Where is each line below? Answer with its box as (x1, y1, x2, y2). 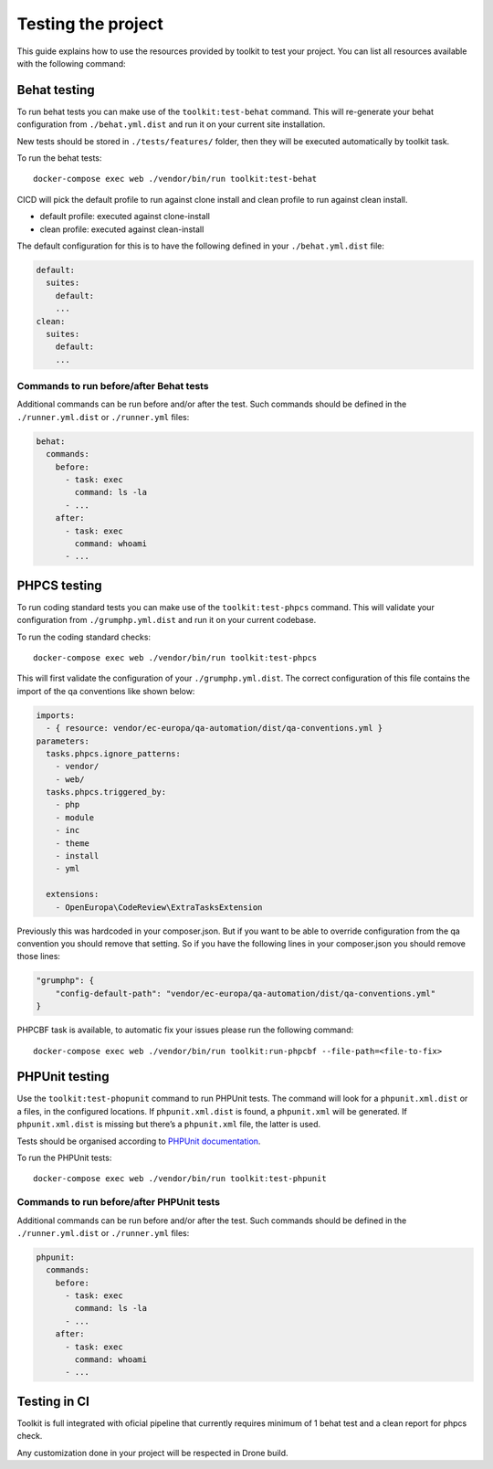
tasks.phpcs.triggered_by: (46, 787, 167, 798)
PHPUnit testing (16, 1069, 110, 1084)
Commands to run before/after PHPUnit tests (16, 1196, 221, 1209)
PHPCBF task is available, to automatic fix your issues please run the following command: (16, 1024, 354, 1036)
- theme (55, 838, 90, 849)
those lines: (16, 951, 61, 962)
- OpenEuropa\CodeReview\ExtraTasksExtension (55, 902, 263, 913)
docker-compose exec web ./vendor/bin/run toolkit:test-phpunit (33, 1174, 328, 1184)
